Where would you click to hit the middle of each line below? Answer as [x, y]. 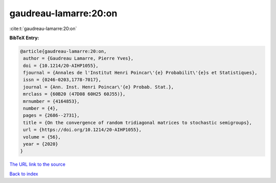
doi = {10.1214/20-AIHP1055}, [61, 66]
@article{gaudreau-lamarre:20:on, [63, 51]
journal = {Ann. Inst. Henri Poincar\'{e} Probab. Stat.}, [99, 87]
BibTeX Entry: [24, 38]
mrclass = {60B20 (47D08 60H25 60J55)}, [74, 94]
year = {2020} [41, 144]
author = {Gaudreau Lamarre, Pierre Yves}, [78, 58]
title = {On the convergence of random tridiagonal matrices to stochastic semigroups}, [138, 123]
